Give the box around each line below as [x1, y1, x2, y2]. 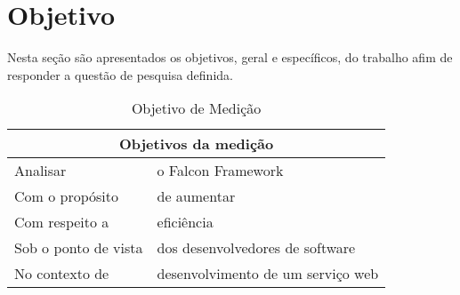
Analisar [14, 160, 67, 181]
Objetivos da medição [118, 133, 274, 155]
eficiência [157, 211, 214, 233]
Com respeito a [14, 211, 109, 233]
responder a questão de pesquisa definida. [7, 65, 233, 84]
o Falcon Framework [157, 160, 284, 181]
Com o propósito [14, 186, 119, 207]
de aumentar [157, 186, 236, 207]
